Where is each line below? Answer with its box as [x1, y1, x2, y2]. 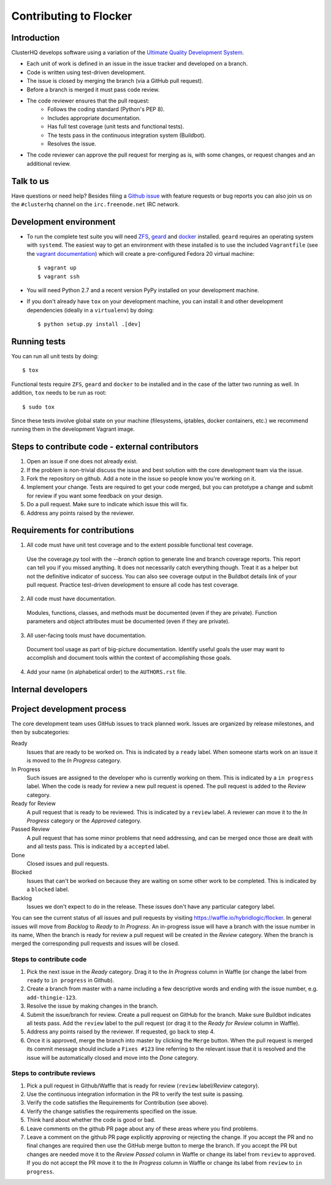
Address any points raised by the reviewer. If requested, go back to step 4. [26, 1028, 215, 1035]
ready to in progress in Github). [26, 976, 115, 984]
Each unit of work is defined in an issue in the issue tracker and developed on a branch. [26, 60, 248, 68]
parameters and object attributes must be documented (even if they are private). [26, 617, 230, 625]
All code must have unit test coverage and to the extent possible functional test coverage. [26, 541, 254, 549]
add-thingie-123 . [26, 994, 77, 1001]
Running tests [11, 336, 66, 347]
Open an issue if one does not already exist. [26, 458, 138, 465]
